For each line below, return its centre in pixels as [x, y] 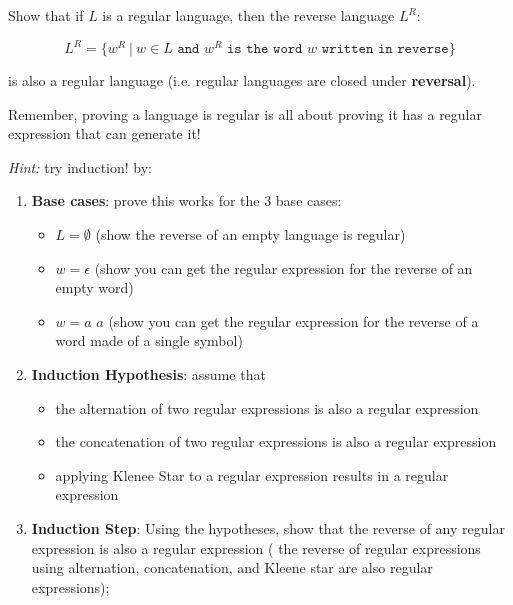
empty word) [94, 287]
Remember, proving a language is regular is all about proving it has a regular [245, 113]
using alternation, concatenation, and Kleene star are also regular [232, 567]
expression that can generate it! [104, 133]
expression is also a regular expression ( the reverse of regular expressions [256, 547]
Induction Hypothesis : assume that [148, 374]
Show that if [46, 15]
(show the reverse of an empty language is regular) [250, 234]
